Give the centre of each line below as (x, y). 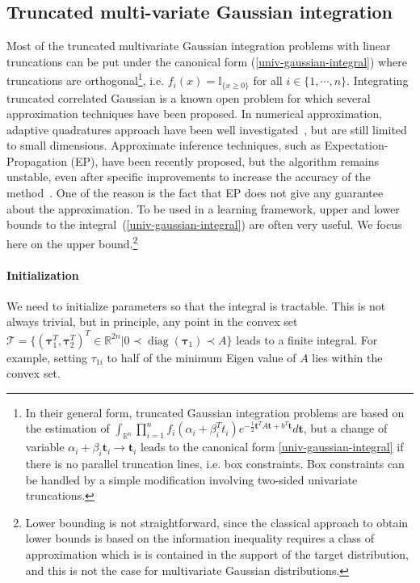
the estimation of (67, 428)
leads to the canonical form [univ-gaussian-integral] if (272, 447)
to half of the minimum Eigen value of (202, 357)
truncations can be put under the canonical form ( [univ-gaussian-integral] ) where (207, 61)
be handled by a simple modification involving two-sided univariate (191, 479)
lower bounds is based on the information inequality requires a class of (199, 538)
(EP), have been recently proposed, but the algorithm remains (225, 161)
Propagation (37, 161)
